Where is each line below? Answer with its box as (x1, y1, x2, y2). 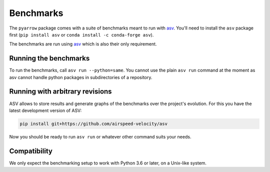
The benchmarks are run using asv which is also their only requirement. (9, 41, 157, 47)
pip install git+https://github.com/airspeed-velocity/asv (19, 120, 167, 126)
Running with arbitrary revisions (9, 87, 112, 96)
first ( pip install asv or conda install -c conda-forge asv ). (9, 31, 154, 37)
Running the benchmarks (9, 54, 90, 62)
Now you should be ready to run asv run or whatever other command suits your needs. (9, 133, 191, 139)
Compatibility (9, 146, 52, 155)
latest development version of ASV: (9, 107, 82, 113)
